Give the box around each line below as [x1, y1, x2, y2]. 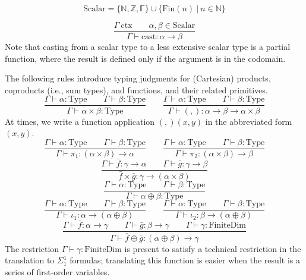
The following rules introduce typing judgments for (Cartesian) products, [5, 72, 271, 84]
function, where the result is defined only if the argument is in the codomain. [5, 52, 286, 64]
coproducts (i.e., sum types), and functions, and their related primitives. [5, 83, 268, 96]
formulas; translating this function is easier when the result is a [70, 254, 300, 266]
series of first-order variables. [5, 265, 110, 278]
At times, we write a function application [5, 115, 155, 127]
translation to [5, 254, 55, 266]
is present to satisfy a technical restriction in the [124, 242, 301, 254]
